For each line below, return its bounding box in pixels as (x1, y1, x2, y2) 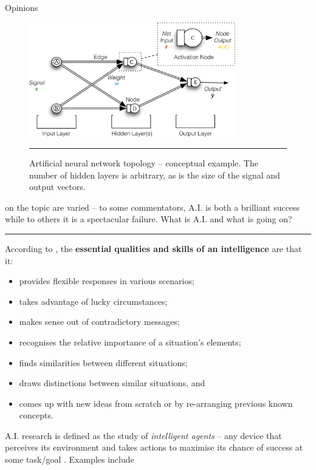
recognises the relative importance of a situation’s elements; (19, 335, 241, 348)
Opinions (5, 1, 38, 13)
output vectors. (29, 180, 86, 193)
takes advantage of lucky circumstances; (19, 295, 168, 307)
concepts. (19, 409, 53, 421)
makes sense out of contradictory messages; (19, 315, 180, 328)
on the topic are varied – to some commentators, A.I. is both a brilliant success (5, 200, 300, 213)
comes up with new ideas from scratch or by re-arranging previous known (19, 397, 293, 409)
